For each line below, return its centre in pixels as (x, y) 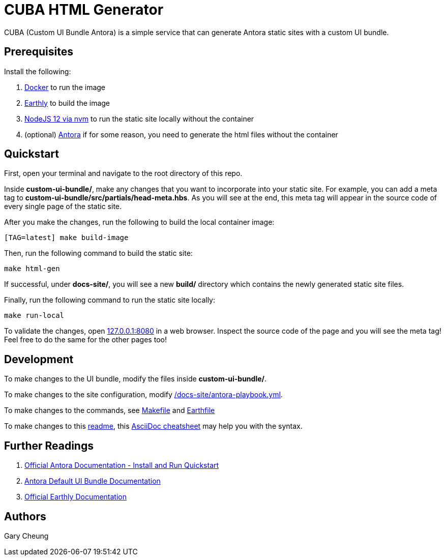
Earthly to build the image (67, 103)
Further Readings (49, 446)
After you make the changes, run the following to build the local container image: (139, 222)
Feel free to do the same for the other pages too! (85, 340)
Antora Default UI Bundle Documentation (93, 481)
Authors (25, 516)
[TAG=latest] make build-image (66, 238)
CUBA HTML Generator (84, 10)
